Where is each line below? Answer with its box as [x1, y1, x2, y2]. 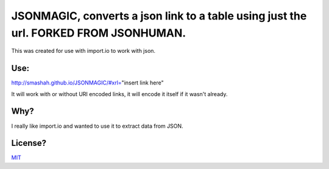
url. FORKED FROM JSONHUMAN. [11, 26, 186, 40]
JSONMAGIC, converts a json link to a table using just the [11, 9, 307, 22]
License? [11, 138, 47, 148]
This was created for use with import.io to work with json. [11, 47, 155, 55]
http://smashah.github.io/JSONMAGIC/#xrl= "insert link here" [11, 79, 164, 86]
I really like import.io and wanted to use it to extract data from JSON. [11, 122, 183, 129]
